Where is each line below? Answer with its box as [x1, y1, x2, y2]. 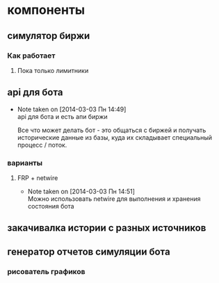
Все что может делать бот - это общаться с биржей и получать [17, 126, 206, 134]
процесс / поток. [17, 140, 67, 149]
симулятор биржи [7, 30, 90, 42]
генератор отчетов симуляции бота [7, 245, 170, 257]
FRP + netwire [17, 173, 58, 182]
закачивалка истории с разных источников [7, 222, 206, 234]
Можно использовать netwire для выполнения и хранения [27, 194, 201, 203]
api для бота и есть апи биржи [17, 112, 108, 120]
